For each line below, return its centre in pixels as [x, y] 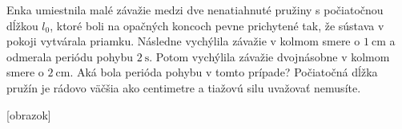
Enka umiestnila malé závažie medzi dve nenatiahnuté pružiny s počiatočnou [195, 10]
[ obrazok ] [29, 114]
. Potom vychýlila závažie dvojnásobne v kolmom [269, 56]
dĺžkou [22, 25]
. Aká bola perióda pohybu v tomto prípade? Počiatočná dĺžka [224, 72]
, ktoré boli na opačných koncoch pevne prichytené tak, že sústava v [217, 25]
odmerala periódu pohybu [70, 56]
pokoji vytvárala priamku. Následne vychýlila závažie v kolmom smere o [183, 41]
